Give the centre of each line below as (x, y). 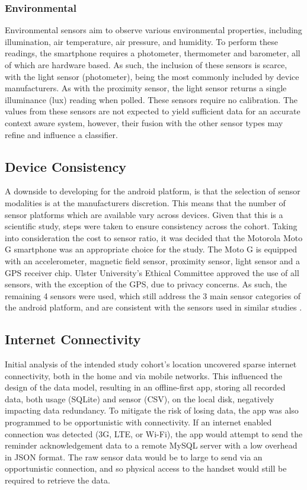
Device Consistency (65, 166)
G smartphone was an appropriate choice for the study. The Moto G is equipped (151, 249)
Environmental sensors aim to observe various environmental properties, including (153, 30)
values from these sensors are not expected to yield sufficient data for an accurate (153, 111)
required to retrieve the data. (57, 480)
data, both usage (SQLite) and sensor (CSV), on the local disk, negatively (140, 398)
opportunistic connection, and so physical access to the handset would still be (146, 468)
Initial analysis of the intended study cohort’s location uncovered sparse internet (151, 364)
